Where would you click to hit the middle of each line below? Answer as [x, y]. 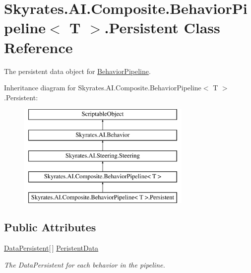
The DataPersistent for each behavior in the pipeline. [85, 264]
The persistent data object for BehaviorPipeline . [77, 71]
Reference [38, 47]
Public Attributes [50, 227]
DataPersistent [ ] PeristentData [51, 248]
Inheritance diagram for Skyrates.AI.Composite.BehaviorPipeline [103, 88]
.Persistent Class [162, 28]
